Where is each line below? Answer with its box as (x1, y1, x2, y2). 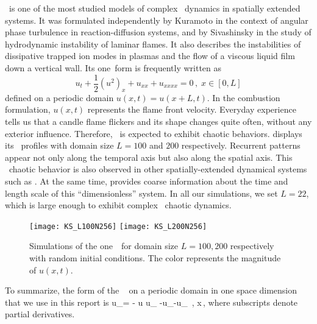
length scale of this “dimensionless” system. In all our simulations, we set (5, 186, 278, 199)
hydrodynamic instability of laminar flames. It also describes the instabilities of (5, 37, 301, 50)
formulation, (5, 103, 51, 116)
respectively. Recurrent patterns (181, 139, 301, 152)
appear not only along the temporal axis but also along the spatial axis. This (5, 150, 293, 163)
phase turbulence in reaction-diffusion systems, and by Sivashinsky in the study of (5, 26, 312, 38)
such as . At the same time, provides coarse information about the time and (5, 174, 288, 187)
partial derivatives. (5, 308, 75, 320)
